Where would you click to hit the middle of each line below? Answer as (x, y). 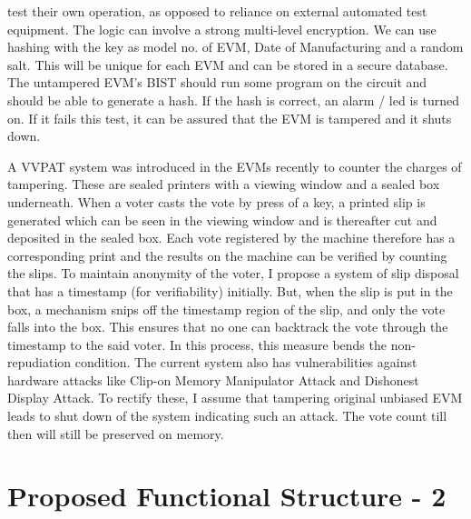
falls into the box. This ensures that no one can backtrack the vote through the (228, 327)
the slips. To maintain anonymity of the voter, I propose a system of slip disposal (233, 273)
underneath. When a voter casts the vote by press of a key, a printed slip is (216, 201)
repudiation (39, 362)
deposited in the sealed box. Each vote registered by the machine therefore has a (231, 238)
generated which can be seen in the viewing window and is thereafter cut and (222, 220)
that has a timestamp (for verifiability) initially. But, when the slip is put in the (230, 290)
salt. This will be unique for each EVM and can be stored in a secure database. (228, 64)
